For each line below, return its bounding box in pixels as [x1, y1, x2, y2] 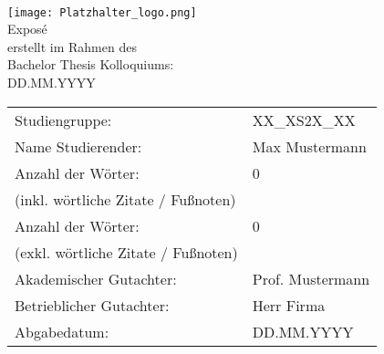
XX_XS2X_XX [252, 109, 356, 130]
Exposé [7, 19, 47, 38]
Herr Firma [252, 294, 326, 316]
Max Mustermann [252, 135, 367, 157]
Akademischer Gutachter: [15, 267, 177, 289]
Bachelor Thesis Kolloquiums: [7, 55, 174, 74]
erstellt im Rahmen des [7, 36, 137, 56]
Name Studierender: [15, 135, 142, 157]
